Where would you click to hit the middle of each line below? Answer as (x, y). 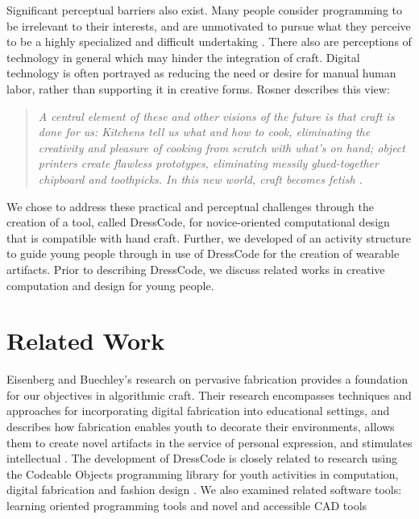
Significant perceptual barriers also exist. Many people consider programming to (205, 10)
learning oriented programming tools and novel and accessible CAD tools (187, 505)
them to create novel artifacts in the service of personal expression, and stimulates (209, 442)
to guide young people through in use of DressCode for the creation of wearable (203, 253)
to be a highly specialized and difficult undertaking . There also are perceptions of (209, 42)
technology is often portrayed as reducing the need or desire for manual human (201, 73)
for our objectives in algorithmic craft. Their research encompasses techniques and (209, 394)
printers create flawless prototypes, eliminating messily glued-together (208, 163)
